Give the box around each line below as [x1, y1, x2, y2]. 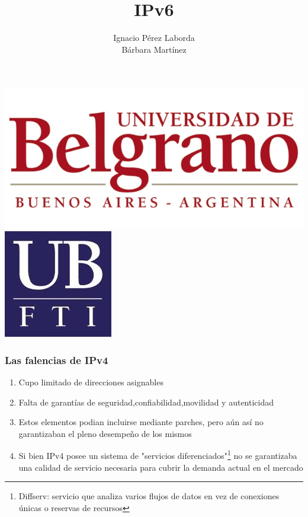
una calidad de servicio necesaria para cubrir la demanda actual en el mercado [18, 461, 303, 473]
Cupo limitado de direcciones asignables [18, 375, 163, 388]
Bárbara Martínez [121, 43, 187, 55]
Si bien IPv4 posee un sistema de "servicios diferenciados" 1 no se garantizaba [18, 448, 297, 461]
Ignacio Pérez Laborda [113, 31, 195, 44]
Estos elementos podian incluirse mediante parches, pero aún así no [18, 416, 264, 428]
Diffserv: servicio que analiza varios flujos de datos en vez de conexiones [18, 490, 280, 502]
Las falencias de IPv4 [5, 352, 108, 367]
